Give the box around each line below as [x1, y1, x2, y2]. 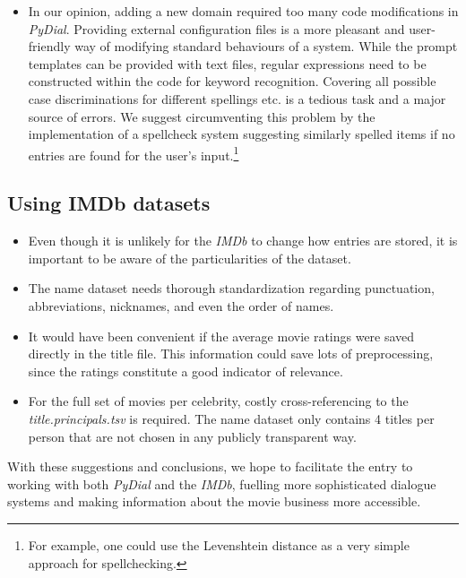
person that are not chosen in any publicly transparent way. [28, 427, 357, 445]
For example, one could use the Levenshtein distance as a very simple [28, 535, 410, 554]
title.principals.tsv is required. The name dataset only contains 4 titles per [28, 409, 435, 427]
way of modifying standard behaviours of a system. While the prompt [74, 37, 458, 56]
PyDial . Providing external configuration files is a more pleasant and [28, 19, 405, 38]
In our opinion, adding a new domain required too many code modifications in [28, 2, 459, 20]
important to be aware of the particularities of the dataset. [28, 248, 351, 267]
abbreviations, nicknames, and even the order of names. [28, 296, 334, 315]
